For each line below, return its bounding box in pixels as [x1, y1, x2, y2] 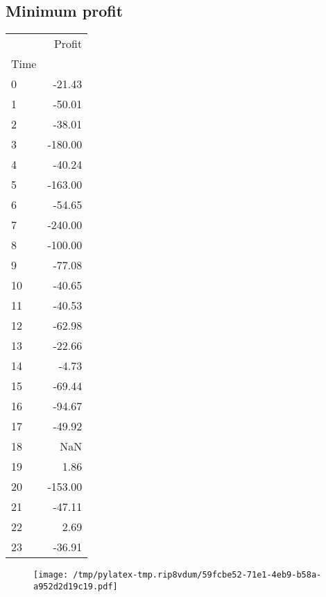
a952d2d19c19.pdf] [33, 581, 118, 591]
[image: [33, 570, 69, 580]
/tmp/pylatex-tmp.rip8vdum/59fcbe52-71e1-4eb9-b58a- [73, 570, 322, 580]
